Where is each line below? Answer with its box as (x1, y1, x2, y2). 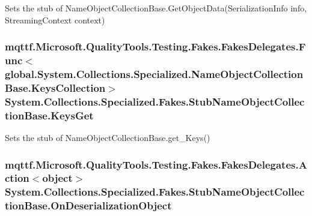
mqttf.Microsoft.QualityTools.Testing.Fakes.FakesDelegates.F (5, 39, 306, 54)
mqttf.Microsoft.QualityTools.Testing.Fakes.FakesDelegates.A (5, 157, 307, 172)
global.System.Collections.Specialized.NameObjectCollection (5, 66, 304, 81)
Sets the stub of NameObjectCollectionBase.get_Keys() (5, 131, 210, 144)
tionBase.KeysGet (5, 107, 94, 122)
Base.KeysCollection (5, 80, 106, 95)
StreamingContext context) (5, 13, 105, 26)
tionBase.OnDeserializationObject (5, 198, 172, 213)
